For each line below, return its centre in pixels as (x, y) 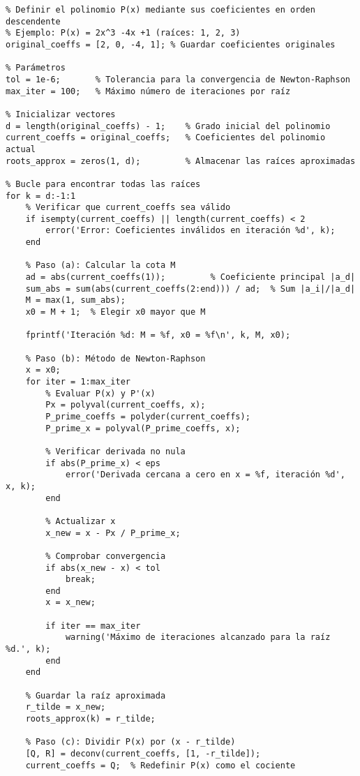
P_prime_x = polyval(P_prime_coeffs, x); (143, 428)
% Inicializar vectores (61, 114)
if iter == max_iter (93, 626)
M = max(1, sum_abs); (75, 300)
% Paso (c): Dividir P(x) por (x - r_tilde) (130, 742)
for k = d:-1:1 (41, 196)
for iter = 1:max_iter (78, 382)
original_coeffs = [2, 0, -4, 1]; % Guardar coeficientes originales (171, 44)
